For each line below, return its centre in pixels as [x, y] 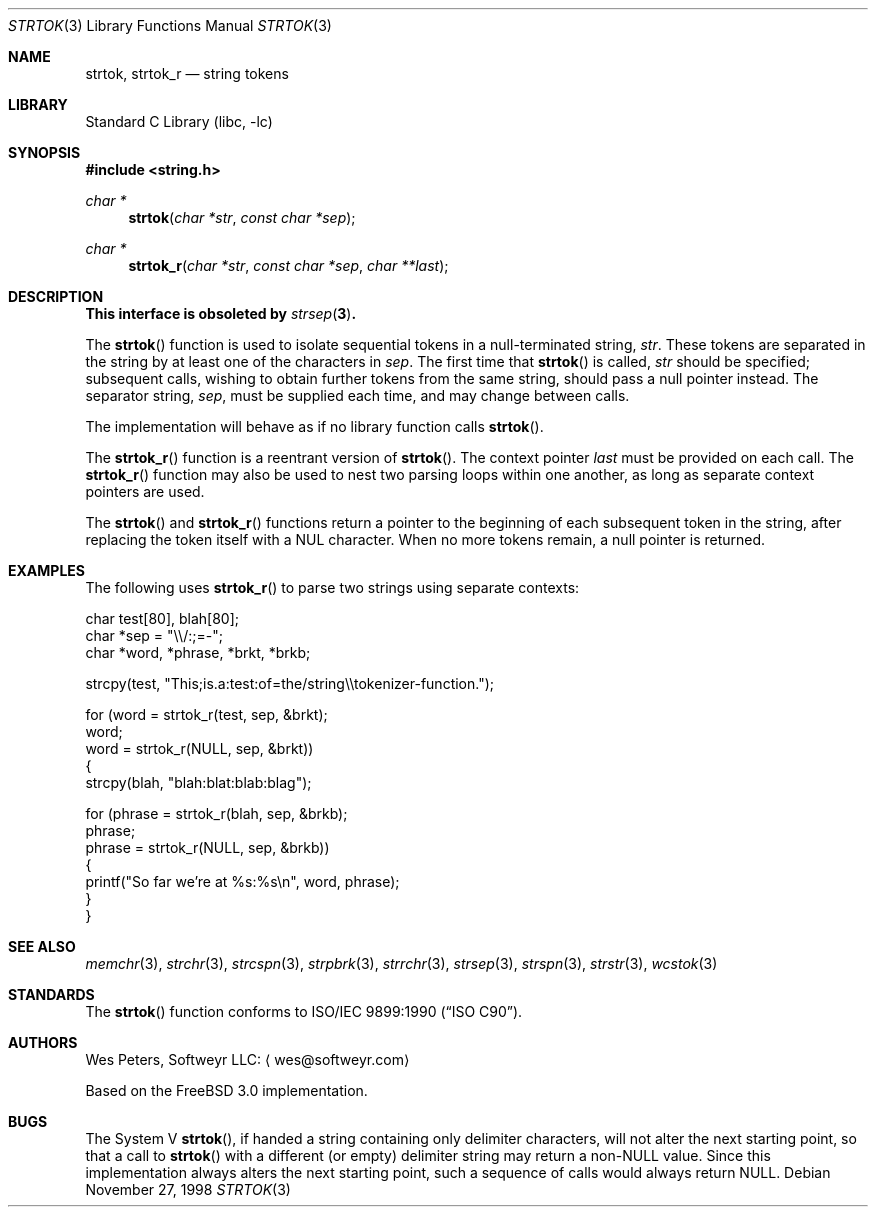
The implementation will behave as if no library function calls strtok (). [314, 426]
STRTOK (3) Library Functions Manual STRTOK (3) [170, 25]
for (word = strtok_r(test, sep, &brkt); [206, 714]
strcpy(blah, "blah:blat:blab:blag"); [198, 782]
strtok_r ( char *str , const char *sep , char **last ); [288, 265]
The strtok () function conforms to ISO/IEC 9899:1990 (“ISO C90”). [304, 1011]
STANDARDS [51, 994]
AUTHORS [43, 1042]
